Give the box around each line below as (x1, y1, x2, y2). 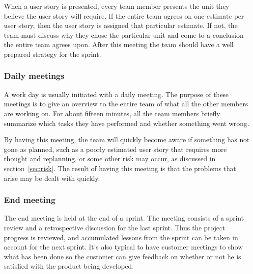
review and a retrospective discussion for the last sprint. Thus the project (4, 222, 225, 232)
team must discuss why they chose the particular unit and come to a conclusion (4, 29, 244, 40)
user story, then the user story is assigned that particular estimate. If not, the (4, 20, 238, 30)
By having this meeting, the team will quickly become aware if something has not (4, 134, 250, 145)
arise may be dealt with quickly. (4, 173, 100, 183)
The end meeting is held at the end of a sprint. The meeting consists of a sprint (4, 213, 244, 223)
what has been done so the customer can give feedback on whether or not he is (4, 251, 241, 261)
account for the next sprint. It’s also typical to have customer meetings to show (4, 242, 243, 252)
